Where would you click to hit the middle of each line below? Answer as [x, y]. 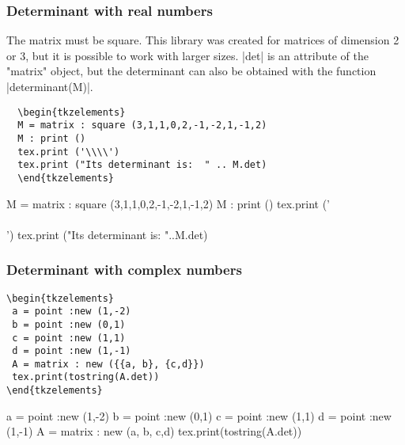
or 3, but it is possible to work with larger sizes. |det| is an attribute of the [187, 55]
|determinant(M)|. [50, 86]
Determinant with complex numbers [124, 270]
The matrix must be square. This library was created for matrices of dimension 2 [203, 40]
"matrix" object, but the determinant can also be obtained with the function [191, 71]
